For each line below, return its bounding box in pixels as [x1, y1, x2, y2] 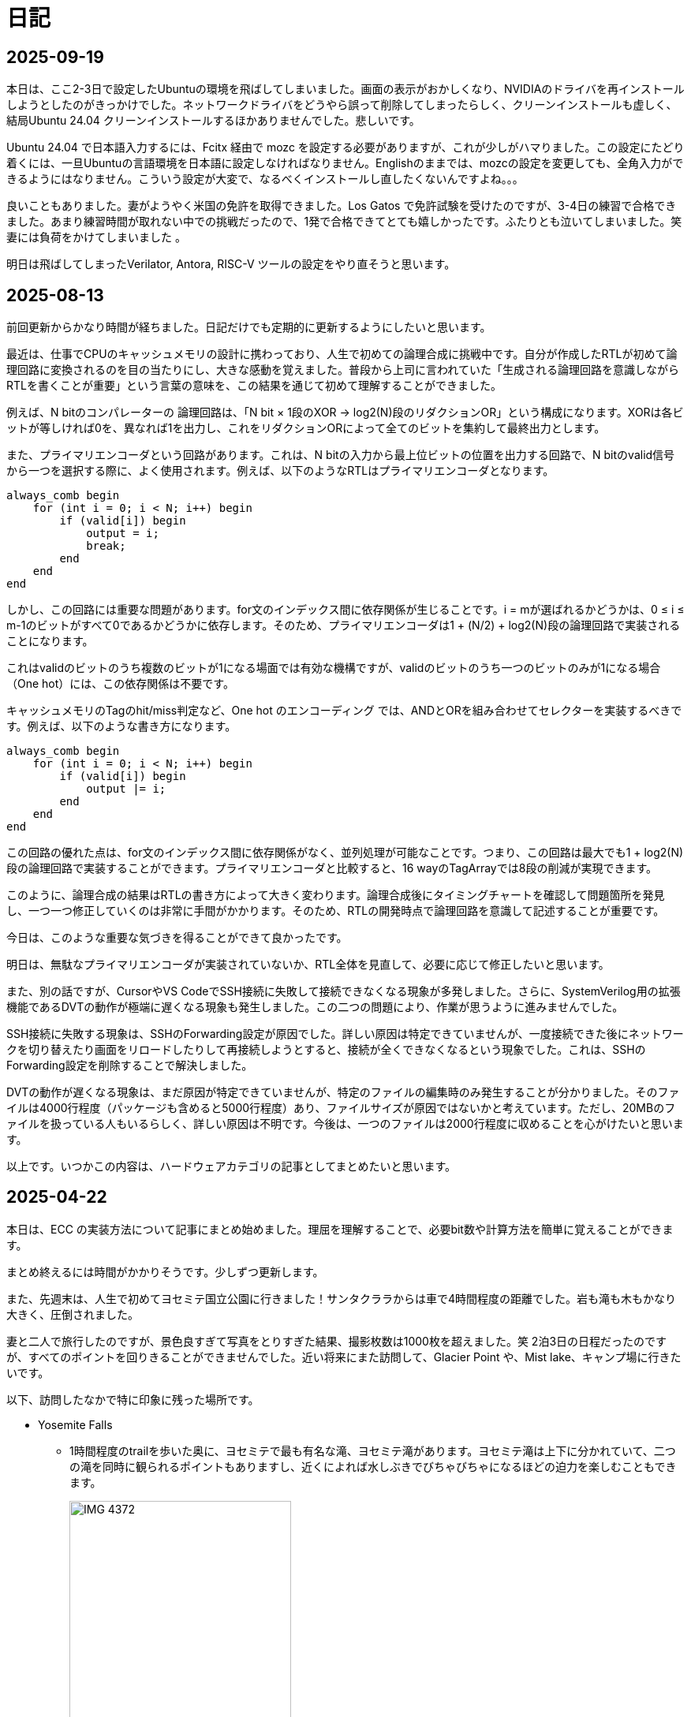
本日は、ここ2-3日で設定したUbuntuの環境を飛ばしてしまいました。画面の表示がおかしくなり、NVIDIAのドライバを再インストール [6, 82, 685, 96]
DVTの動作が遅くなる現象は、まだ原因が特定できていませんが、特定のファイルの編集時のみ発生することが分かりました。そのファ [6, 1085, 680, 1099]
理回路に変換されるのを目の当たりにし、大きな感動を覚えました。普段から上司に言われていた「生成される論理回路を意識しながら [6, 363, 679, 377]
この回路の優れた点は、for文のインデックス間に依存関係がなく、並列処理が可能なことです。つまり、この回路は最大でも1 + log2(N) [6, 845, 684, 860]
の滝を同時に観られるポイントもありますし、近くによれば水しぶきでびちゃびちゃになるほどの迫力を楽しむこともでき [69, 1459, 677, 1473]
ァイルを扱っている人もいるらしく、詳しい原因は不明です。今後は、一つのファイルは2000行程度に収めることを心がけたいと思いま [6, 1117, 684, 1131]
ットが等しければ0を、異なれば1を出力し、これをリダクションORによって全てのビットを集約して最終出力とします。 [6, 421, 606, 435]
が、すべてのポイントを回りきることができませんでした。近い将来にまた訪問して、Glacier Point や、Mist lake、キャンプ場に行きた [6, 1349, 682, 1364]
